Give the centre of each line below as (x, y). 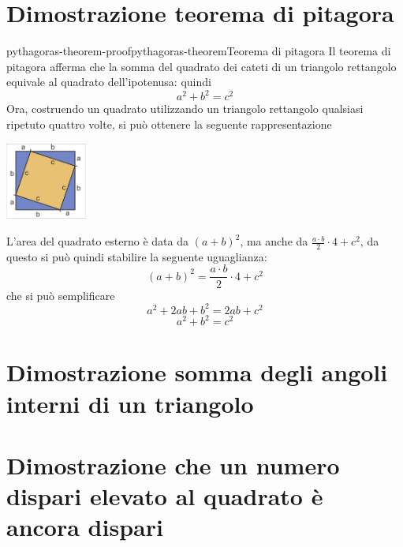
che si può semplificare (61, 295)
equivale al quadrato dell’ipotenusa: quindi (109, 82)
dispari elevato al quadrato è (165, 496)
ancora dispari (85, 527)
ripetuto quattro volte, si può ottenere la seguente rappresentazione (169, 124)
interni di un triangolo (130, 403)
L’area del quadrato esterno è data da (97, 241)
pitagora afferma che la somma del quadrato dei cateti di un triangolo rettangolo (201, 66)
